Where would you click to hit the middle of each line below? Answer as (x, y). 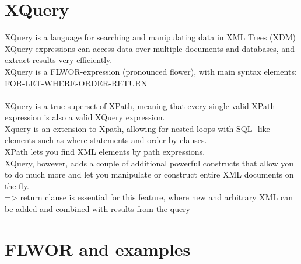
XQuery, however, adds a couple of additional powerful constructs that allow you (149, 163)
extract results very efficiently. (59, 60)
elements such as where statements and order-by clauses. (106, 140)
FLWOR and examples (98, 249)
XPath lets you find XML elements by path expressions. (105, 152)
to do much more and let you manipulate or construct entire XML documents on (149, 174)
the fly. (17, 185)
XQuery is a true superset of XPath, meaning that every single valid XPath (140, 105)
